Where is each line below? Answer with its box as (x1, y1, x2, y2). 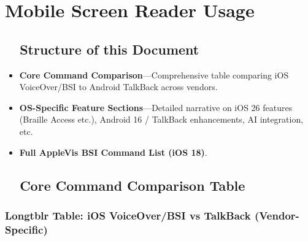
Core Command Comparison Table (20, 175, 245, 194)
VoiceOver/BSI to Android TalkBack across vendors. (19, 80, 218, 93)
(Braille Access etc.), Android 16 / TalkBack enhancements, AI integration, (19, 113, 304, 126)
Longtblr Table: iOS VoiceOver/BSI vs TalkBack (5, 207, 251, 223)
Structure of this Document (20, 39, 199, 58)
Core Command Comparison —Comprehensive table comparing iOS (19, 68, 289, 81)
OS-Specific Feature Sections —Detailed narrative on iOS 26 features (19, 101, 293, 113)
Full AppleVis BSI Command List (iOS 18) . (19, 145, 207, 158)
